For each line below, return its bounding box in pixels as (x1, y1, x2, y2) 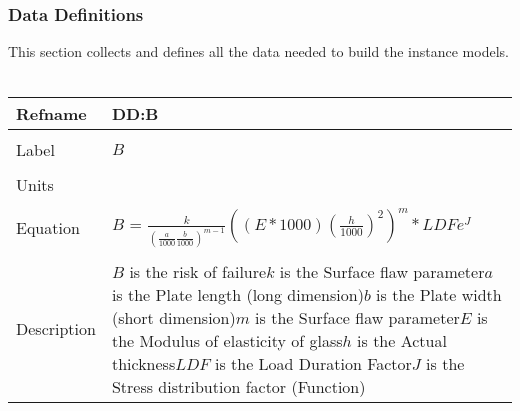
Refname (16, 102, 87, 126)
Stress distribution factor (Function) (111, 374, 366, 398)
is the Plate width (376, 282, 502, 306)
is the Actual (357, 328, 447, 352)
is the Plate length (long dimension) (111, 282, 364, 306)
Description (16, 317, 96, 341)
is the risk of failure (129, 259, 267, 283)
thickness (111, 351, 176, 375)
